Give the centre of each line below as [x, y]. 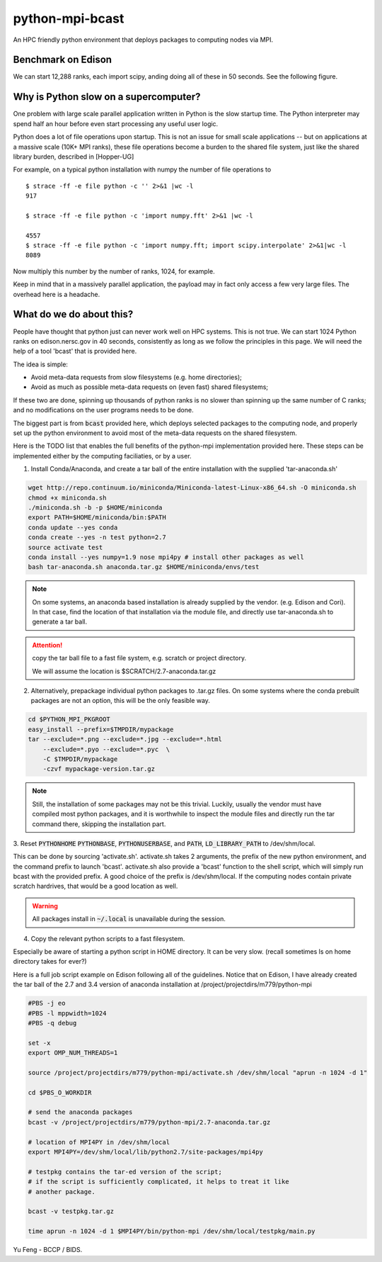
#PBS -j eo [47, 1003]
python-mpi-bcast [69, 18]
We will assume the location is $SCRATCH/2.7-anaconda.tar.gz [124, 671]
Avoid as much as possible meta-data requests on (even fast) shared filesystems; [150, 387]
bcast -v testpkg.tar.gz [71, 1211]
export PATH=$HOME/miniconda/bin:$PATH [97, 518]
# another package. [62, 1191]
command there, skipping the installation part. [99, 824]
